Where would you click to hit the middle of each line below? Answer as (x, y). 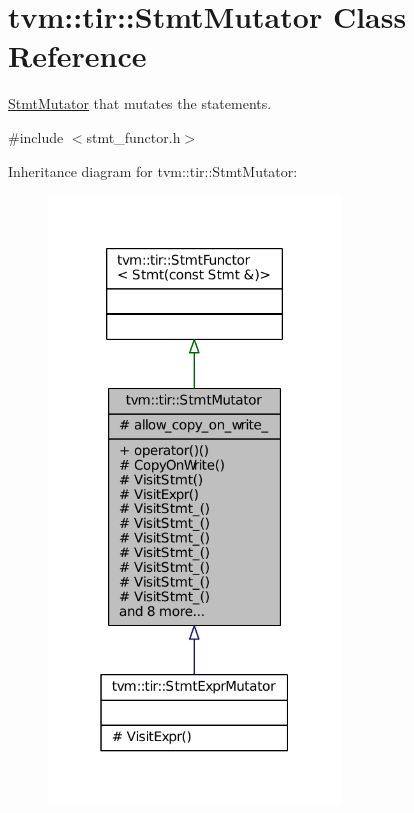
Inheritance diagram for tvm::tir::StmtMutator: (153, 170)
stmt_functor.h (133, 136)
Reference (77, 55)
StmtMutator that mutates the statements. (140, 103)
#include (36, 136)
